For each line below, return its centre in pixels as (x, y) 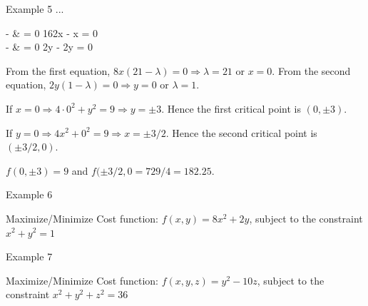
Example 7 (29, 256)
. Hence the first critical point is (231, 108)
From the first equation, (58, 70)
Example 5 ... (35, 9)
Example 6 (29, 194)
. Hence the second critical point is (241, 132)
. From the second (311, 70)
